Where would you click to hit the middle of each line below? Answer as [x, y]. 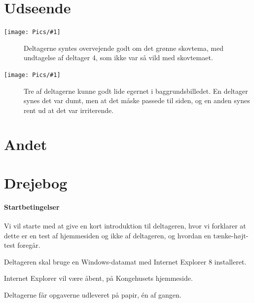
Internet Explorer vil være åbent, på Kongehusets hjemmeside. [98, 278]
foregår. [29, 245]
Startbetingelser [32, 207]
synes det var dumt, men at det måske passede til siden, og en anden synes [137, 100]
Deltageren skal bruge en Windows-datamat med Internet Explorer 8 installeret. [125, 261]
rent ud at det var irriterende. [69, 110]
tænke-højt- [231, 235]
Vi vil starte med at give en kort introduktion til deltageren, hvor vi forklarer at [125, 225]
